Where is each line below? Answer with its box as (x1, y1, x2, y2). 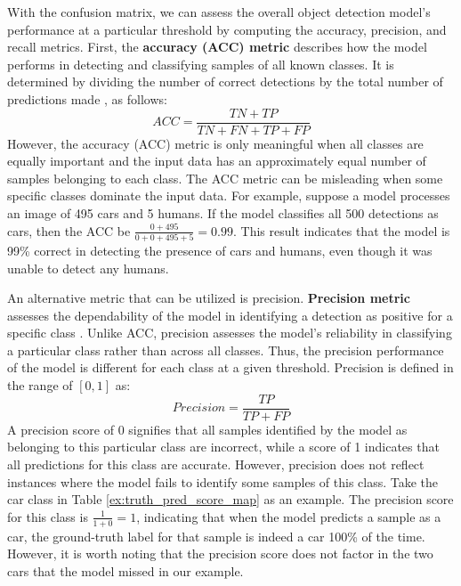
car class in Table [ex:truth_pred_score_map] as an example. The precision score (7, 490, 454, 509)
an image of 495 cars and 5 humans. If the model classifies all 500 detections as (7, 204, 439, 222)
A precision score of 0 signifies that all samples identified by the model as (7, 419, 408, 438)
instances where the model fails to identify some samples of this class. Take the (7, 472, 439, 491)
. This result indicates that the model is (233, 221, 450, 240)
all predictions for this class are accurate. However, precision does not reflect (7, 454, 425, 473)
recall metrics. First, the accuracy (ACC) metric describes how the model (7, 37, 427, 56)
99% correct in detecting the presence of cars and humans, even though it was (7, 240, 433, 259)
